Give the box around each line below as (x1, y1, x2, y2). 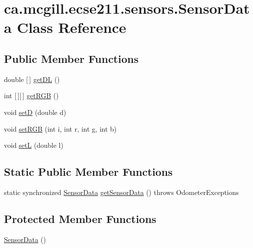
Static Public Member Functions (4, 164, 173, 179)
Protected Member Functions (4, 211, 157, 226)
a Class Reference (4, 17, 126, 37)
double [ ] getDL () (4, 74, 60, 84)
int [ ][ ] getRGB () (4, 90, 59, 101)
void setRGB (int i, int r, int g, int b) (4, 123, 117, 134)
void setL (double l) (4, 140, 63, 150)
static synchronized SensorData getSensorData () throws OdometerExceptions (4, 187, 239, 197)
